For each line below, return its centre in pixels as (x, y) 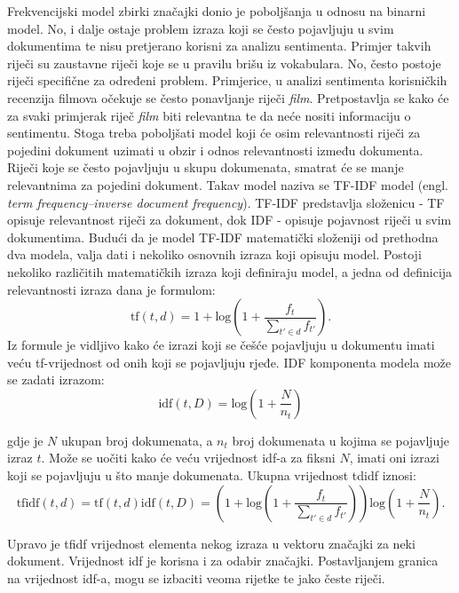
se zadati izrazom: (56, 380)
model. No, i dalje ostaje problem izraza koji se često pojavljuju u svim (201, 28)
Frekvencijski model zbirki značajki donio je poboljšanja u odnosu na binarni (217, 11)
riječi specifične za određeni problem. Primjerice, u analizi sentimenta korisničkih (227, 80)
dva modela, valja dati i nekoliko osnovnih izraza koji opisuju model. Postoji (214, 254)
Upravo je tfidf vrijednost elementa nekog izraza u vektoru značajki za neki (211, 543)
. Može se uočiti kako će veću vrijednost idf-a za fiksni (188, 458)
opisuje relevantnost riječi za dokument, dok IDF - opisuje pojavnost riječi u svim (229, 220)
